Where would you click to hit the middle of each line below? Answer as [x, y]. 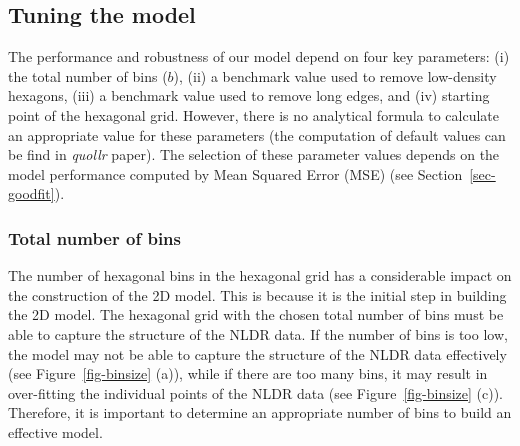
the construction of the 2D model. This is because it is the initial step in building [257, 294]
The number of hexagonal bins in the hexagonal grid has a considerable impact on [260, 275]
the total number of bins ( [88, 75]
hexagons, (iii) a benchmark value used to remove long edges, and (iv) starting [249, 95]
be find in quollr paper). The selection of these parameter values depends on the [254, 154]
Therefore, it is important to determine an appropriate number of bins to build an [260, 412]
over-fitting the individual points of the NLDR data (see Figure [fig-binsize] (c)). [256, 392]
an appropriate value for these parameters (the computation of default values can [257, 134]
